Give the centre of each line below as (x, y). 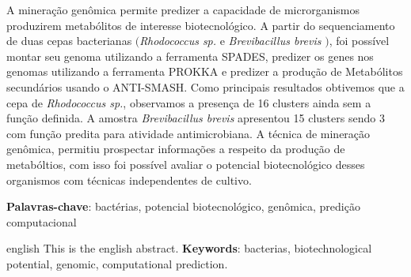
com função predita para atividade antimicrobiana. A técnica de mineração (188, 133)
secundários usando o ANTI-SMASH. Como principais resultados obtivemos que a (205, 86)
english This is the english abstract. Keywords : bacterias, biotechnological (189, 248)
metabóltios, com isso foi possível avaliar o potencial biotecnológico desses (186, 164)
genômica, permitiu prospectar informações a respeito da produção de (176, 149)
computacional (42, 221)
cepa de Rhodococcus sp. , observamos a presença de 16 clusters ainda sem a (189, 102)
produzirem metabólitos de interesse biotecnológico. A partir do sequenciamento (201, 25)
